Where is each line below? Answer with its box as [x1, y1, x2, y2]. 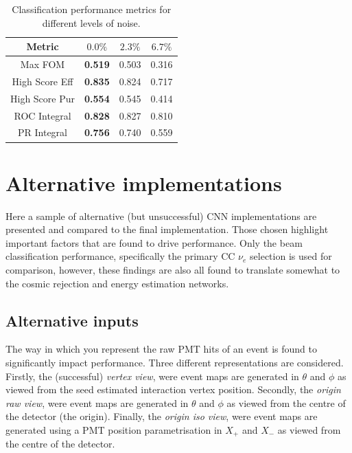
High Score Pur [10, 91, 75, 105]
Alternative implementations [5, 168, 282, 197]
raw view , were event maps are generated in [5, 395, 189, 410]
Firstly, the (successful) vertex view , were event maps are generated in [5, 368, 299, 383]
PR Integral [18, 125, 67, 140]
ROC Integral [14, 108, 71, 122]
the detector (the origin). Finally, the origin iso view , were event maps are [5, 409, 318, 423]
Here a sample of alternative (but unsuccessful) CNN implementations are [5, 208, 317, 223]
